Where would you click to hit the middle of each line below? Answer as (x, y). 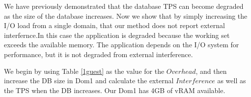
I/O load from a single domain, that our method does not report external (114, 25)
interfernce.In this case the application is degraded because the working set (117, 35)
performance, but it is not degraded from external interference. (98, 54)
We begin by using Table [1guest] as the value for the (84, 71)
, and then (211, 71)
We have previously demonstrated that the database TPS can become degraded (124, 6)
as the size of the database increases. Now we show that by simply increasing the (126, 16)
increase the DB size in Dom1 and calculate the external (89, 81)
